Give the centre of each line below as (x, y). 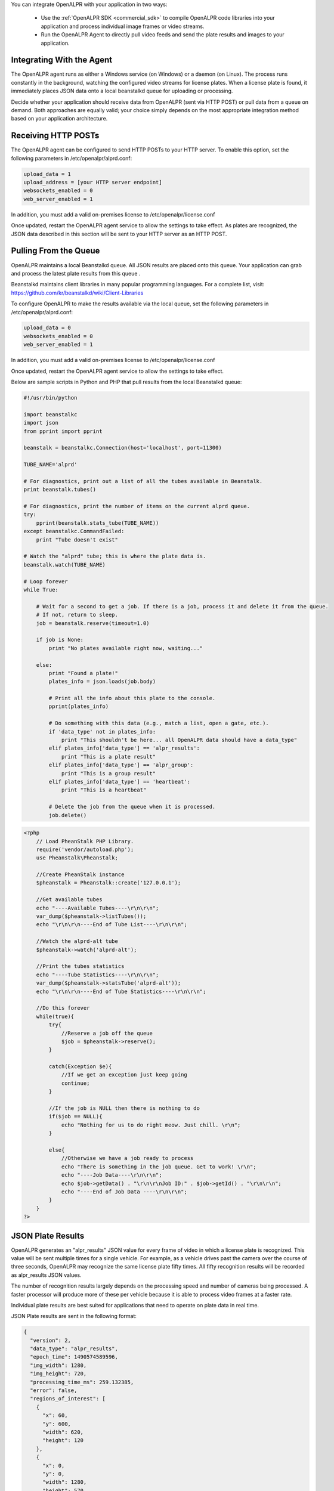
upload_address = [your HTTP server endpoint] (93, 182)
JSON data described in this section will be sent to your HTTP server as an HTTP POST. (119, 234)
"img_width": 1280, (58, 1365)
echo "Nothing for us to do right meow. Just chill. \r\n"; (151, 1125)
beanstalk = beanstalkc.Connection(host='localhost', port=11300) (123, 448)
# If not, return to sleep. (77, 615)
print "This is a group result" (109, 773)
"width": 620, (63, 1432)
